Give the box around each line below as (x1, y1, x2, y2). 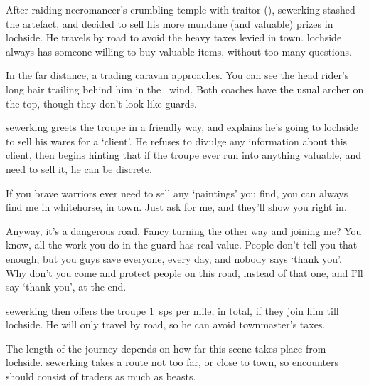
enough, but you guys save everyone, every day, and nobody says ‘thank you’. (6, 251, 342, 266)
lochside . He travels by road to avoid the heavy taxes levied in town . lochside (6, 30, 342, 45)
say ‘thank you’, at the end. (6, 279, 127, 294)
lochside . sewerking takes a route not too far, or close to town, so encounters (6, 355, 339, 370)
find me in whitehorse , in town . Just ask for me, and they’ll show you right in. (6, 199, 347, 214)
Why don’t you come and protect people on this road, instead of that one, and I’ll (6, 265, 363, 280)
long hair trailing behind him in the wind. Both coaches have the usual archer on (6, 81, 364, 96)
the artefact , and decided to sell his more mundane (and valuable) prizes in (6, 16, 333, 31)
